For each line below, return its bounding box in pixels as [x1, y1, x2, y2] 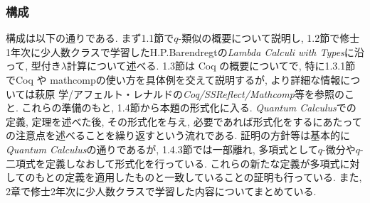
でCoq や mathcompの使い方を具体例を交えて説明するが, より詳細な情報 [6, 72, 341, 87]
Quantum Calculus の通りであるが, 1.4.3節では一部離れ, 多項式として [6, 141, 318, 156]
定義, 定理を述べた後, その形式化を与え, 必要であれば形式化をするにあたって [6, 114, 362, 128]
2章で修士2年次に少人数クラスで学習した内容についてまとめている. [6, 183, 317, 198]
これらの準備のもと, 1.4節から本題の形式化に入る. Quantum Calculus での [21, 100, 356, 115]
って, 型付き [6, 58, 61, 73]
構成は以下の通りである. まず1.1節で [6, 31, 174, 45]
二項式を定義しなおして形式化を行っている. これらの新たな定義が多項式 [6, 155, 340, 170]
